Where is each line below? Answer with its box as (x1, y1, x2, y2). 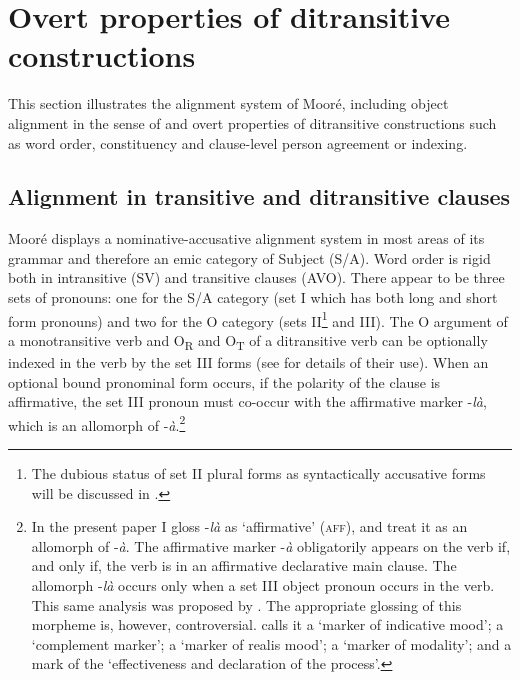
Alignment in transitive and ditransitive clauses (8, 181, 511, 212)
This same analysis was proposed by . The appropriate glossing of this (31, 594, 462, 615)
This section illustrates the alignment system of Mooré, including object (8, 93, 449, 114)
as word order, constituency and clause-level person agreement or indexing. (8, 132, 468, 153)
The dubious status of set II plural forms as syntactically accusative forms (31, 463, 486, 484)
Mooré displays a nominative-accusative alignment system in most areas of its (8, 228, 485, 249)
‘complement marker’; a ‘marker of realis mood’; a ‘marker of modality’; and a (31, 633, 512, 654)
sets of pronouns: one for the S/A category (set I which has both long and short (8, 287, 498, 308)
